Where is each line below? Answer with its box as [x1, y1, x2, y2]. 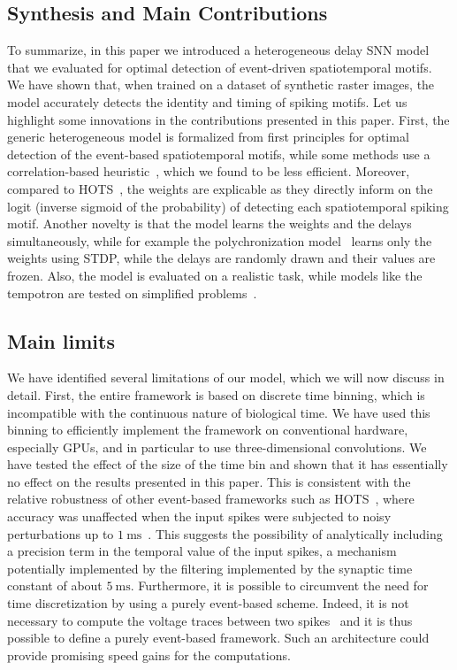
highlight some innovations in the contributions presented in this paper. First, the [7, 110, 450, 128]
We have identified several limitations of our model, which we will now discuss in [7, 368, 445, 387]
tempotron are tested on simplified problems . [7, 283, 257, 302]
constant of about [7, 576, 103, 595]
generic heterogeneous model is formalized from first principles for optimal [7, 127, 409, 146]
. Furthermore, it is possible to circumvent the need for [130, 576, 429, 595]
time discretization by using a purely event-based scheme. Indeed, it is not [7, 594, 409, 612]
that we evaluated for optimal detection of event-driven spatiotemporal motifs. [7, 58, 432, 76]
